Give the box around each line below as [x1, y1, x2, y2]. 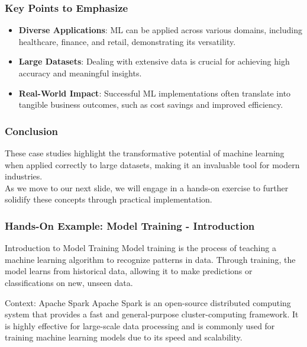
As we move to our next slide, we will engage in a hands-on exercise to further [5, 181, 289, 194]
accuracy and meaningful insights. [18, 67, 142, 79]
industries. [5, 170, 43, 182]
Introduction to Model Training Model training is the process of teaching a [5, 242, 276, 254]
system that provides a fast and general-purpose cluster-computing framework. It [5, 308, 299, 320]
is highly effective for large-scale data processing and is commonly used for [5, 319, 275, 332]
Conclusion [5, 123, 58, 138]
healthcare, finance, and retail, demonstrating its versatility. [18, 35, 236, 47]
